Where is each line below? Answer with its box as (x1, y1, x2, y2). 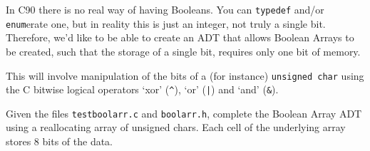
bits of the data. (42, 134, 113, 149)
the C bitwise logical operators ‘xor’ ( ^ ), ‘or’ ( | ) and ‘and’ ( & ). (6, 82, 279, 97)
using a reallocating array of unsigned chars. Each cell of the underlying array (6, 120, 346, 135)
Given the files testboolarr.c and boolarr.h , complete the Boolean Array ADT (6, 105, 362, 120)
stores (6, 134, 31, 149)
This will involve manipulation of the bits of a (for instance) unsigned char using (6, 68, 364, 83)
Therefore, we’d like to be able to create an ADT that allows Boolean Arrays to (6, 30, 354, 45)
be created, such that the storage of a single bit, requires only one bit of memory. (6, 43, 361, 58)
